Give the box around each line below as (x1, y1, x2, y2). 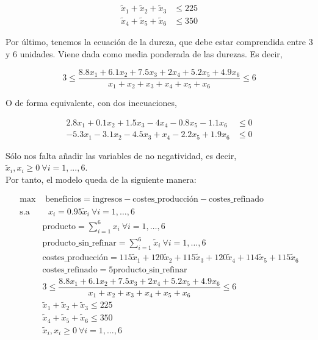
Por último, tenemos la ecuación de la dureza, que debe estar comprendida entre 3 (5, 35, 313, 48)
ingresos (92, 195, 123, 204)
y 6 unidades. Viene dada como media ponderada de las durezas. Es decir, (5, 48, 283, 60)
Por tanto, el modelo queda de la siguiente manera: (5, 172, 197, 185)
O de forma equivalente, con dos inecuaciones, (5, 96, 177, 109)
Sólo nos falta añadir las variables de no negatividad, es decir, (5, 149, 237, 161)
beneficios (45, 195, 82, 204)
